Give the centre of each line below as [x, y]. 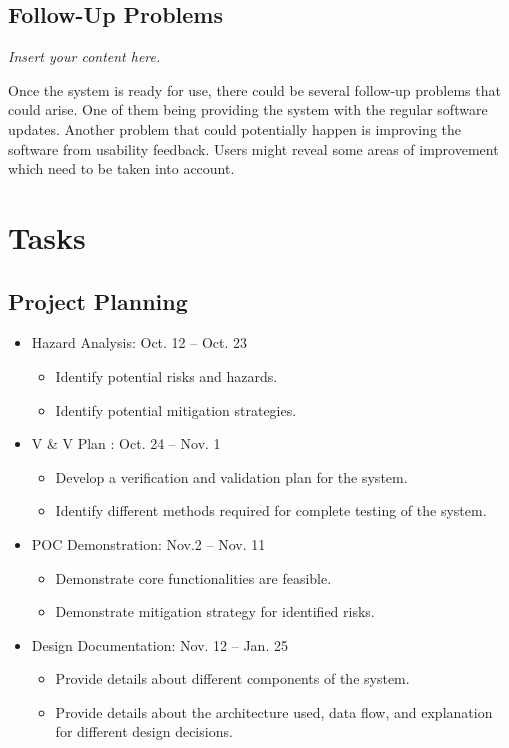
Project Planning [98, 300]
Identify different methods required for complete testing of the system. [271, 510]
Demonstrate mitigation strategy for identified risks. [215, 611]
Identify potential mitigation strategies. [176, 409]
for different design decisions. [144, 731]
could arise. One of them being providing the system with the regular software [248, 109]
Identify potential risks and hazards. [166, 375]
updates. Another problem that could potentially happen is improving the [235, 128]
